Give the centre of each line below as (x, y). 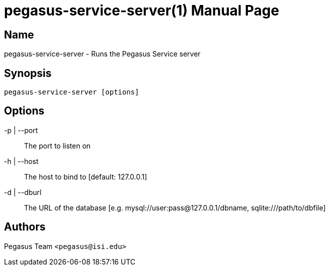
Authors (25, 227)
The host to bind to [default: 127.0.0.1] (86, 176)
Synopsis (28, 73)
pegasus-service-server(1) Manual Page (142, 10)
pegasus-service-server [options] (72, 92)
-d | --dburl (23, 192)
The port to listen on (57, 145)
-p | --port (21, 130)
